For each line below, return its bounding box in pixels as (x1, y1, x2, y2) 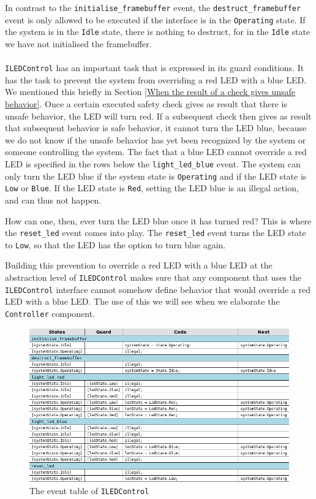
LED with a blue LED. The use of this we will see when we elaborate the (5, 295, 280, 308)
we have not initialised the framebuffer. (5, 37, 152, 50)
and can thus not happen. (5, 193, 102, 206)
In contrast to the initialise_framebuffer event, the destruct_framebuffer (5, 1, 301, 13)
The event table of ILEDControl (29, 484, 149, 497)
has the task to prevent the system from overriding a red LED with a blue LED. (5, 73, 307, 86)
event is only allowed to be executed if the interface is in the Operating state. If (5, 13, 306, 26)
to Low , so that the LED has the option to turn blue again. (5, 238, 226, 251)
